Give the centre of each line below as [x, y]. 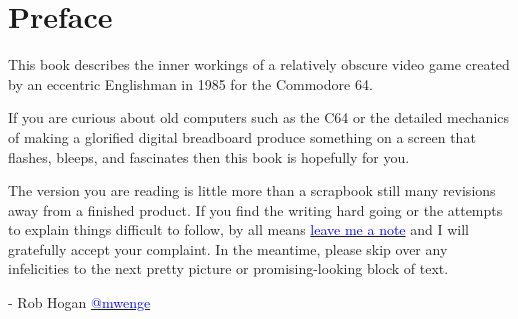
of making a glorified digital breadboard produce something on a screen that [242, 136]
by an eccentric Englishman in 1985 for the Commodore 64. [190, 83]
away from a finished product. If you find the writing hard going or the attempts [255, 209]
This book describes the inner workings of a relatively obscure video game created [259, 64]
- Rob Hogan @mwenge [79, 302]
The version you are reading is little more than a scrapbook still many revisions [252, 190]
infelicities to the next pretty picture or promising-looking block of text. [228, 268]
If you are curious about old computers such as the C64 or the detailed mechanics [259, 117]
